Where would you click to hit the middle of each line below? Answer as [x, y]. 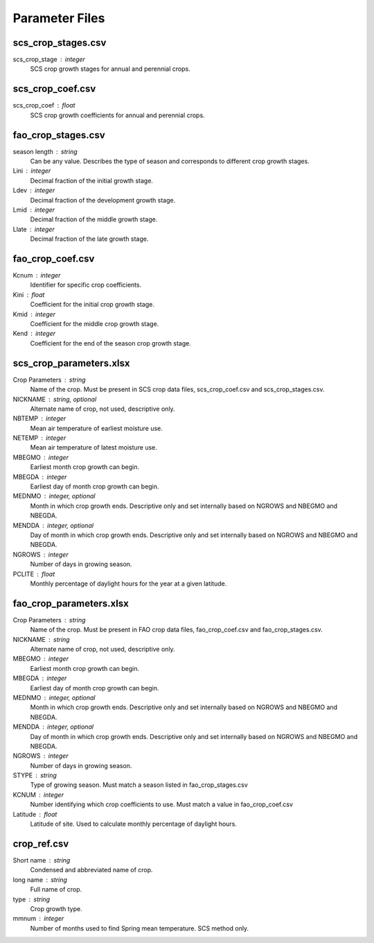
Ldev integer [34, 190]
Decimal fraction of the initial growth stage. [92, 180]
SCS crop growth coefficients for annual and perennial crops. [117, 115]
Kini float [29, 294]
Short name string [42, 860]
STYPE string [35, 775]
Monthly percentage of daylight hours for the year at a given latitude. [128, 584]
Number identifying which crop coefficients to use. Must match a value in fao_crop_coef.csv [162, 804]
